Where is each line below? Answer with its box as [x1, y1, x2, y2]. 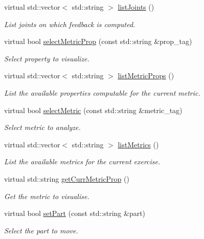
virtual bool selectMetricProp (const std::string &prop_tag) [4, 36, 192, 47]
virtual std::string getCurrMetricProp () [4, 173, 129, 184]
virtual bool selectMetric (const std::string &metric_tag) [4, 104, 183, 115]
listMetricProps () [118, 70, 174, 81]
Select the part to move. [4, 225, 78, 235]
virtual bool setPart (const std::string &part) [4, 208, 146, 219]
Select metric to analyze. [4, 122, 81, 133]
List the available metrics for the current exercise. [4, 156, 161, 167]
